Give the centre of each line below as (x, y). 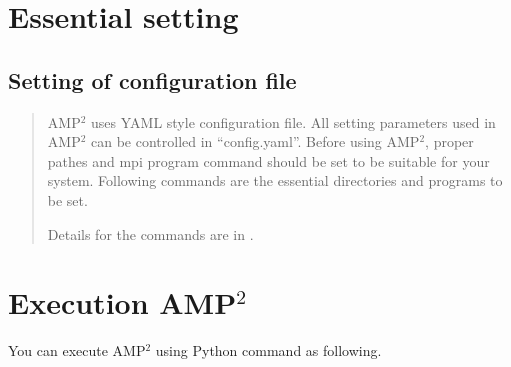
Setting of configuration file (152, 79)
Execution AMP (122, 302)
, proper (449, 141)
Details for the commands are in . (150, 233)
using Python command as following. (268, 350)
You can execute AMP (77, 350)
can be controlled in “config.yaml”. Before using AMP (255, 141)
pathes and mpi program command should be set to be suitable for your (268, 160)
